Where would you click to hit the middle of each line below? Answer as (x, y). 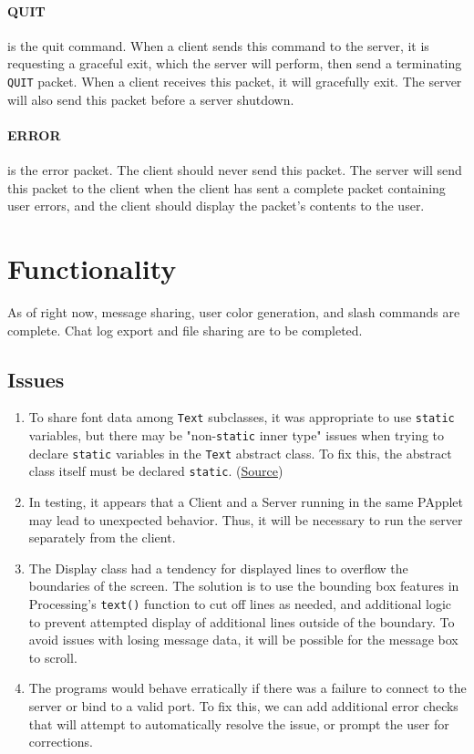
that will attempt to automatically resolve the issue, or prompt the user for (239, 723)
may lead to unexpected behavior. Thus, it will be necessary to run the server (246, 519)
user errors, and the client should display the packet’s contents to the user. (216, 206)
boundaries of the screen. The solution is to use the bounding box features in (244, 586)
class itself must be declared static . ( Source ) (156, 471)
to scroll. (53, 657)
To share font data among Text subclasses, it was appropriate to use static (242, 417)
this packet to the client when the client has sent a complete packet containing (227, 187)
